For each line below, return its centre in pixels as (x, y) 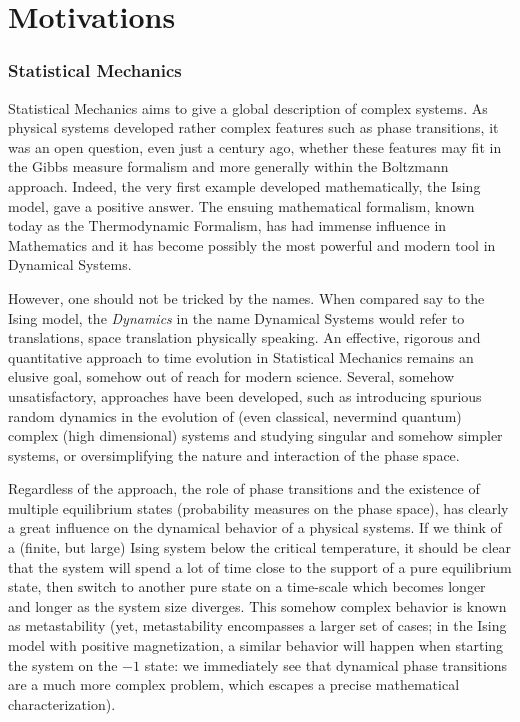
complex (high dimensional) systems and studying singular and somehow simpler (255, 435)
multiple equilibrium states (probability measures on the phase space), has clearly (258, 507)
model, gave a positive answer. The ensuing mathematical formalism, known (241, 205)
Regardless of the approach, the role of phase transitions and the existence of (244, 488)
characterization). (62, 703)
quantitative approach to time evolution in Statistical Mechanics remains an (241, 356)
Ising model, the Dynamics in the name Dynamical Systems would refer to (236, 317)
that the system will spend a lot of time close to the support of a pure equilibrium (260, 566)
